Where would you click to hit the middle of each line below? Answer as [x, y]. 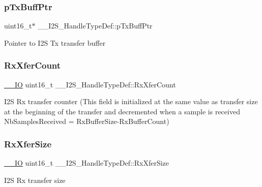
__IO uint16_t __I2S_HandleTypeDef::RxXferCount [90, 84]
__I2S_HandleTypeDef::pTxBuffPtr [95, 26]
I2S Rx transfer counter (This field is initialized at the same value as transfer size [131, 101]
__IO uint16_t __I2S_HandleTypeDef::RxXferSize [87, 163]
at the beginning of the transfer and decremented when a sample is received [122, 111]
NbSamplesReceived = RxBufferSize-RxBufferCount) [87, 121]
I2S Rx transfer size [35, 180]
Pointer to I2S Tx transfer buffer [55, 42]
